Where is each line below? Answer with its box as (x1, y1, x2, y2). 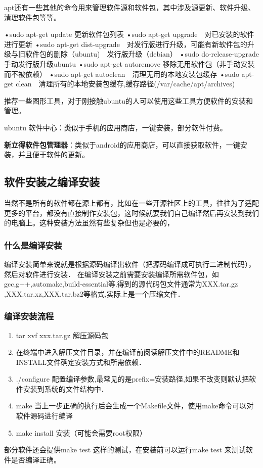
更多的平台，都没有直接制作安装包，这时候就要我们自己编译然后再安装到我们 (4, 207, 259, 218)
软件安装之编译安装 (4, 174, 100, 190)
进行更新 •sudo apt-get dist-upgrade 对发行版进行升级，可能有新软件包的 (4, 38, 247, 49)
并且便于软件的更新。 (18, 149, 89, 160)
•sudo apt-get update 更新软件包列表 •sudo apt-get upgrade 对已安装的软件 (4, 29, 254, 39)
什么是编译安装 (4, 239, 62, 251)
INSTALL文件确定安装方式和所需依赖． (16, 356, 146, 367)
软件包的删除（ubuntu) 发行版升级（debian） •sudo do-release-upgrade (25, 49, 259, 59)
